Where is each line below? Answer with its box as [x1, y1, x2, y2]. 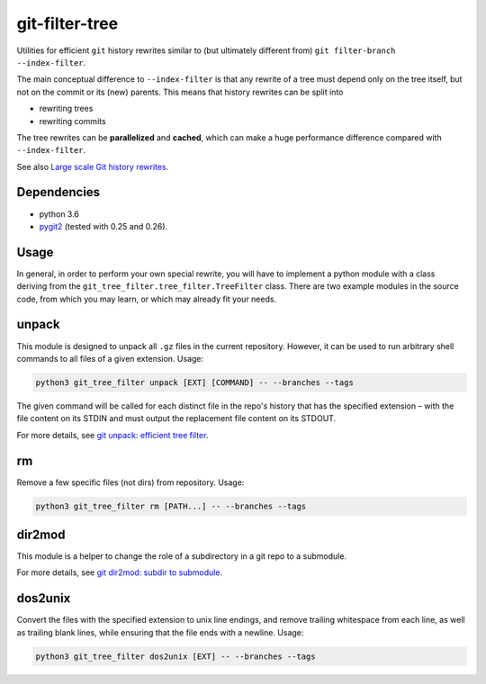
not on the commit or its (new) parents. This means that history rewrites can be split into [16, 86, 344, 97]
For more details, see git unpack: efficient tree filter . [16, 429, 209, 440]
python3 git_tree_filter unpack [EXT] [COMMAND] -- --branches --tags [35, 377, 355, 387]
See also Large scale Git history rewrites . [16, 161, 169, 172]
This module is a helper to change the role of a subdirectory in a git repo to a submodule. [16, 551, 346, 562]
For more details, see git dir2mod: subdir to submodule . [16, 567, 223, 578]
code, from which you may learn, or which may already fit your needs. [16, 293, 277, 304]
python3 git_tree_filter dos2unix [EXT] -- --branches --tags [35, 651, 316, 661]
